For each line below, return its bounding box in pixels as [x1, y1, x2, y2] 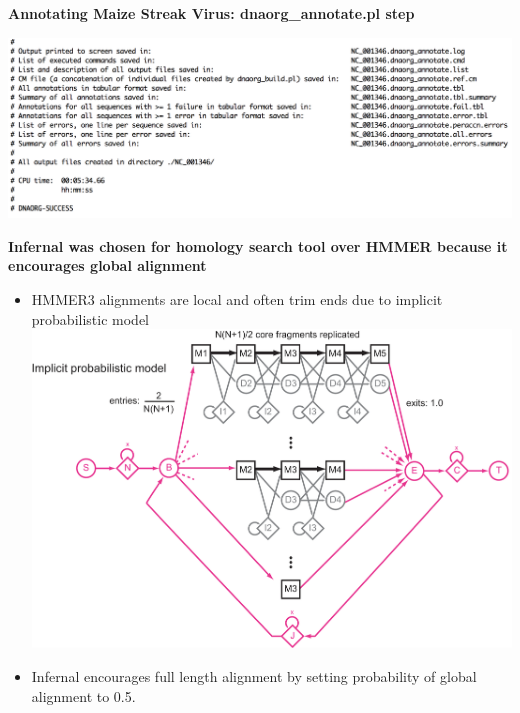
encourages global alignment [8, 255, 207, 276]
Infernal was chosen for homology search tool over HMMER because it [8, 235, 508, 256]
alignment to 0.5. [31, 685, 136, 706]
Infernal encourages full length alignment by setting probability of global [31, 665, 477, 686]
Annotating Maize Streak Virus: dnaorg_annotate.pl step [8, 3, 415, 23]
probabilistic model [31, 308, 149, 329]
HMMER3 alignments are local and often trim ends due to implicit [31, 289, 443, 309]
